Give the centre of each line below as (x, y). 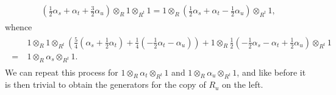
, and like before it (271, 72)
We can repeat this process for (62, 72)
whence (19, 27)
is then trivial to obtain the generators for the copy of (105, 84)
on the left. (243, 84)
